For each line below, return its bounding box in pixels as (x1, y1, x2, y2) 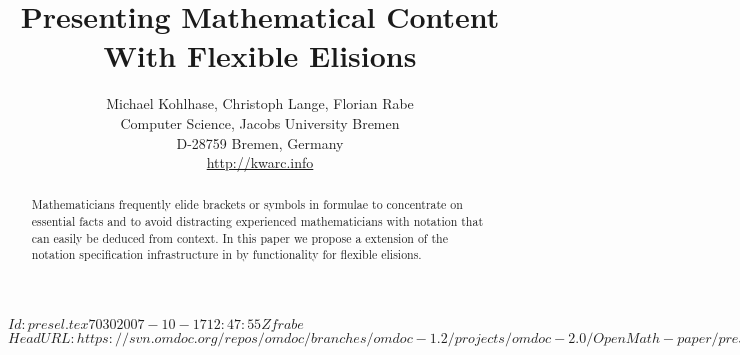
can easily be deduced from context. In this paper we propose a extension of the (31, 229, 448, 246)
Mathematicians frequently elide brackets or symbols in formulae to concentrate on (31, 196, 463, 213)
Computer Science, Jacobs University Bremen (120, 112, 400, 133)
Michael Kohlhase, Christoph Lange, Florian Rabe (106, 93, 414, 114)
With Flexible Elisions (103, 35, 417, 76)
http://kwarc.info (206, 152, 314, 173)
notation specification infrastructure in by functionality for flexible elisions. (31, 246, 422, 263)
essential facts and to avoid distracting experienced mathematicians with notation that (31, 213, 484, 230)
